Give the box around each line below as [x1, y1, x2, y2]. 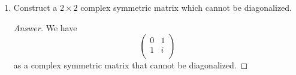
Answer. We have [13, 21, 77, 34]
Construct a [13, 1, 58, 13]
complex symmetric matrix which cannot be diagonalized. [80, 1, 292, 13]
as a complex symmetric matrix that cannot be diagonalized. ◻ [13, 59, 248, 71]
